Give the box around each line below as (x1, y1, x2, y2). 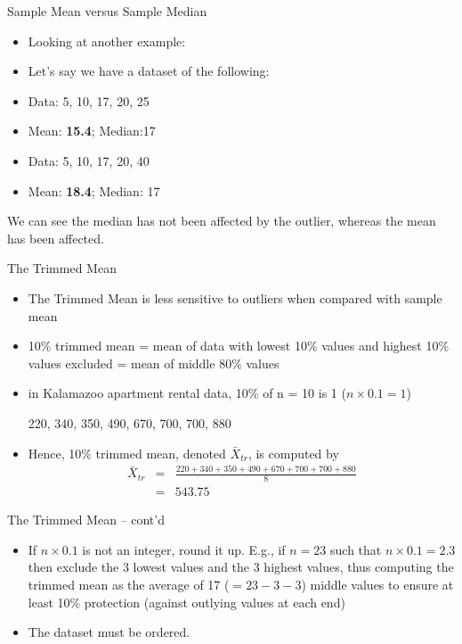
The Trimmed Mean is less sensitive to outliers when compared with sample (28, 288, 442, 307)
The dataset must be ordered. (28, 623, 190, 641)
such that (330, 540, 382, 558)
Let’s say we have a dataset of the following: (28, 62, 270, 80)
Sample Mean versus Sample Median (7, 2, 207, 20)
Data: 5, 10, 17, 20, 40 (28, 151, 150, 169)
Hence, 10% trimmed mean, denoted (28, 443, 226, 462)
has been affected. (7, 228, 104, 247)
